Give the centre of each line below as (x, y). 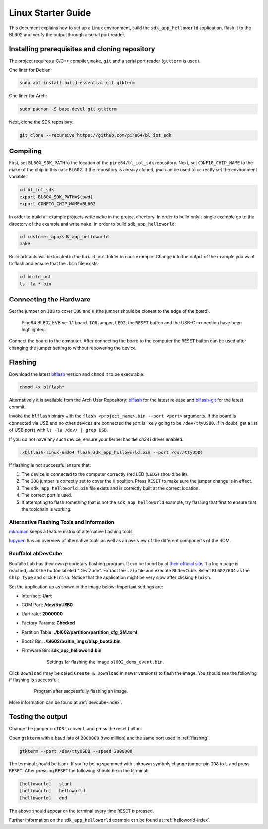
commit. (17, 407)
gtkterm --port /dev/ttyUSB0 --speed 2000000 (76, 751)
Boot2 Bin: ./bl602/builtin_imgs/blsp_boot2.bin (71, 641)
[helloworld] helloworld (52, 791)
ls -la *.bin (35, 284)
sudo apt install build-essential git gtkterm (77, 83)
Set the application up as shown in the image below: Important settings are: (86, 587)
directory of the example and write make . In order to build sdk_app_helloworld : (93, 224)
